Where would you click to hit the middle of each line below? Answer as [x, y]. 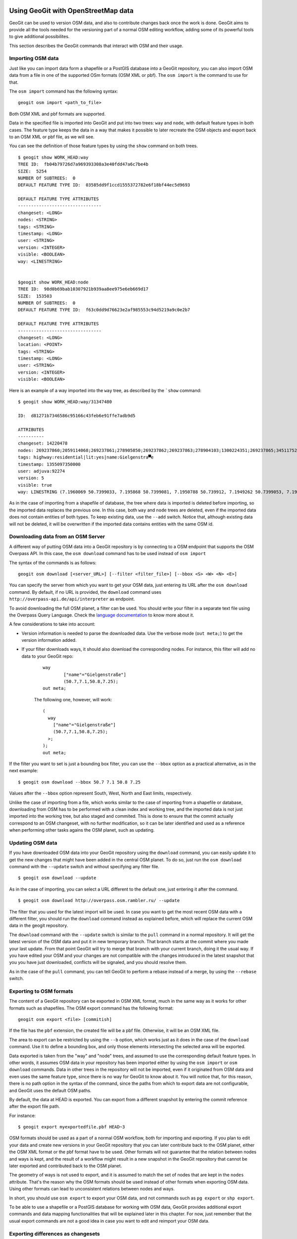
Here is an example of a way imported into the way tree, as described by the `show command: [105, 390]
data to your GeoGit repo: [48, 656]
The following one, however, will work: [73, 699]
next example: [24, 771]
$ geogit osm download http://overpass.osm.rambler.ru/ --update [99, 901]
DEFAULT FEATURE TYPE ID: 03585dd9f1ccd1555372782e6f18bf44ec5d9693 [104, 185]
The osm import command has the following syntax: [64, 91]
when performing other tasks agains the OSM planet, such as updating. [82, 830]
